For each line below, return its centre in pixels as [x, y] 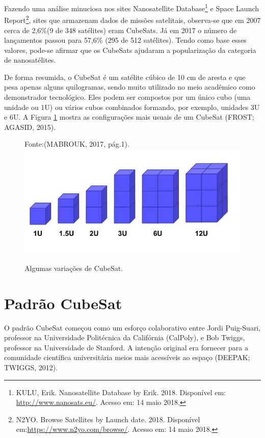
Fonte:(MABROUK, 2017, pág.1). [77, 144]
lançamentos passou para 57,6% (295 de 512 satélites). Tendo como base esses [125, 40]
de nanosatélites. [30, 60]
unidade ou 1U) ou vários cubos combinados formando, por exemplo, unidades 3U [132, 107]
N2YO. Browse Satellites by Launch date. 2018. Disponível [108, 419]
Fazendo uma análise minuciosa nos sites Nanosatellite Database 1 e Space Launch [132, 7]
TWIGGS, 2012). [31, 367]
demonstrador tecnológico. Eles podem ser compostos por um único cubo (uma [127, 97]
